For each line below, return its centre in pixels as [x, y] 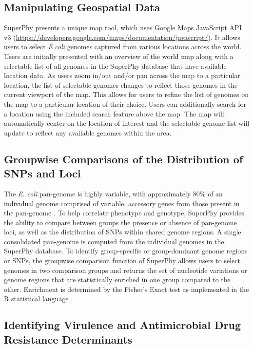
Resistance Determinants [68, 339]
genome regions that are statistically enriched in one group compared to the [117, 280]
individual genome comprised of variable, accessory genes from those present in [122, 203]
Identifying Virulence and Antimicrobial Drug [123, 325]
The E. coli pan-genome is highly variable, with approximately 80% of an [113, 193]
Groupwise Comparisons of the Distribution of [124, 159]
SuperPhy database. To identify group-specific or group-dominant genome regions [126, 251]
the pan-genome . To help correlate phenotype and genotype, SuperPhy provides [124, 213]
